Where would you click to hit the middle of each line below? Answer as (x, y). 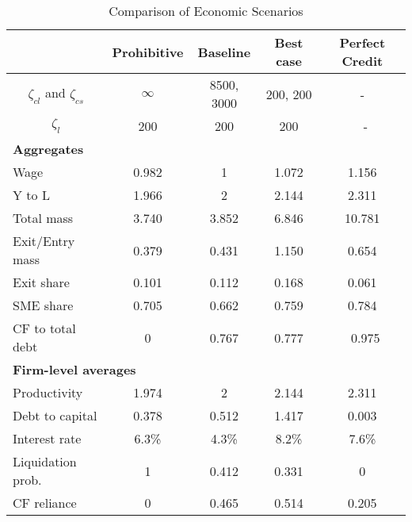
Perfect (362, 42)
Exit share (41, 282)
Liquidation (45, 461)
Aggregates (48, 149)
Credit (362, 61)
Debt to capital (55, 415)
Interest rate (47, 438)
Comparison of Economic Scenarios (206, 11)
